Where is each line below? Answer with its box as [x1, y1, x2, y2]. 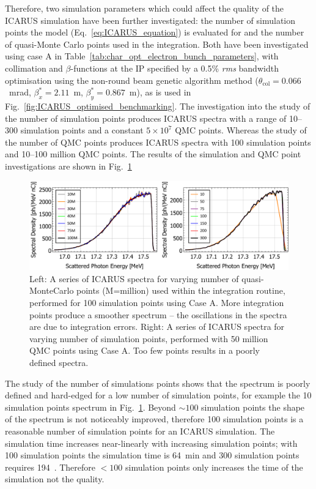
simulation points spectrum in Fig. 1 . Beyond [5, 400, 176, 413]
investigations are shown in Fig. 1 [5, 159, 132, 172]
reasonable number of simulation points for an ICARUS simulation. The [5, 424, 275, 437]
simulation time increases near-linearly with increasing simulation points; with [5, 436, 298, 449]
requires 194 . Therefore [5, 460, 96, 473]
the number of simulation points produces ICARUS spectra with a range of [5, 111, 287, 124]
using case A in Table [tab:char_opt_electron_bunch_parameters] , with [5, 50, 279, 62]
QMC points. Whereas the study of [175, 124, 307, 136]
